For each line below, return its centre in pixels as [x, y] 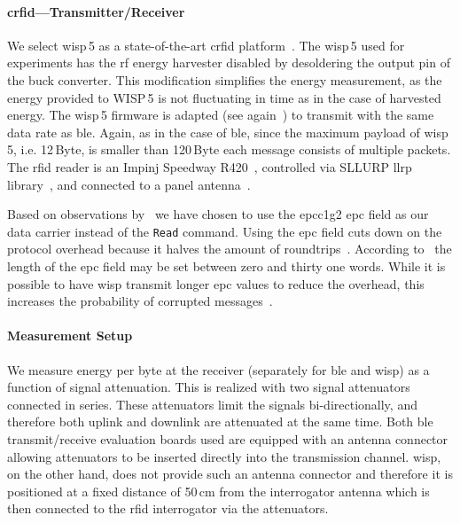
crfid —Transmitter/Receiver [96, 11]
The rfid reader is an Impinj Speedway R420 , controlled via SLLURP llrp [210, 166]
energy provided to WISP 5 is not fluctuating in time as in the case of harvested [224, 97]
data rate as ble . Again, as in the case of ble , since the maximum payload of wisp [228, 132]
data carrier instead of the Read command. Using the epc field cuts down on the [225, 231]
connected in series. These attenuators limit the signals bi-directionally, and [212, 404]
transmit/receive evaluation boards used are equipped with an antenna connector [228, 438]
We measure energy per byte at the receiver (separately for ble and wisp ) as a [218, 369]
